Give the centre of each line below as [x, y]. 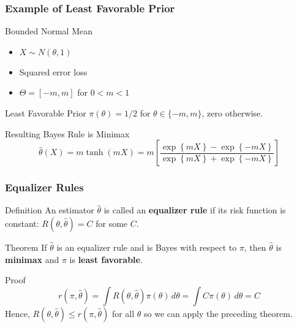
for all [123, 313]
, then [255, 247]
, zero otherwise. [232, 113]
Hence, [17, 313]
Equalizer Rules [44, 187]
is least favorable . [106, 259]
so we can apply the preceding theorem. [218, 313]
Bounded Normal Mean [49, 31]
